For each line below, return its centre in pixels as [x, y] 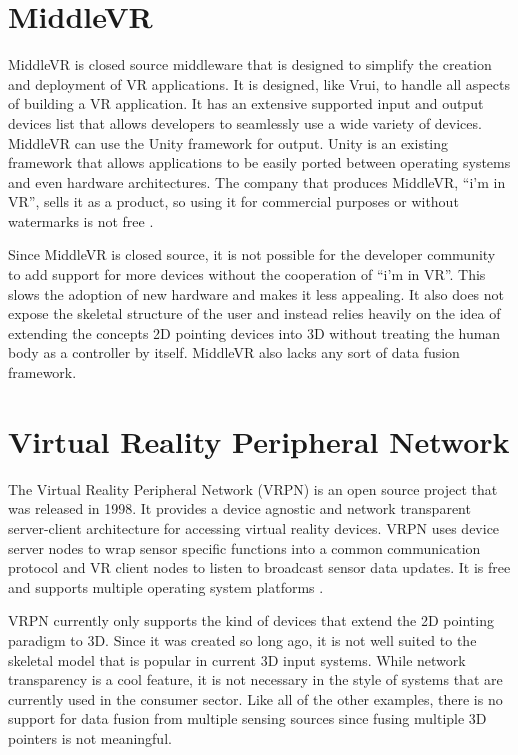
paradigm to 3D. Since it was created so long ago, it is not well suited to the [242, 639]
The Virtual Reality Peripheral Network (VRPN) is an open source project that [253, 488]
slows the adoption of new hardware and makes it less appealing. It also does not [256, 293]
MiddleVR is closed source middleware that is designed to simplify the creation [250, 64]
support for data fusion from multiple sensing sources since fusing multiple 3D [247, 718]
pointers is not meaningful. [90, 737]
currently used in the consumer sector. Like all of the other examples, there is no [255, 698]
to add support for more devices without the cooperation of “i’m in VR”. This [247, 274]
